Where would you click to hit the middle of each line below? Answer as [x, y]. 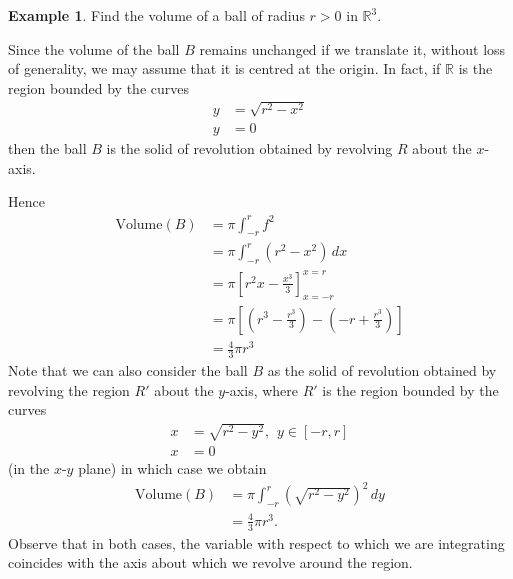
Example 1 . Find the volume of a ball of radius [156, 15]
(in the [29, 468]
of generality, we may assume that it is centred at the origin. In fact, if [224, 68]
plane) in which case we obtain [172, 468]
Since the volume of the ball [94, 48]
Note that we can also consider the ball [128, 369]
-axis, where [262, 389]
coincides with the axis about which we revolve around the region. [210, 562]
